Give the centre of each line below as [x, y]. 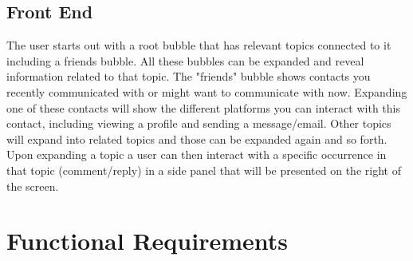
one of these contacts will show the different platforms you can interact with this [203, 107]
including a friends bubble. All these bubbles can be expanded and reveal [185, 60]
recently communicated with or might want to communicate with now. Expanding [207, 91]
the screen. [33, 186]
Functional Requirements [147, 241]
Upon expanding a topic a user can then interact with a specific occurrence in [197, 154]
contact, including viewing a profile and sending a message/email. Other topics [199, 123]
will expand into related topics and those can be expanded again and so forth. [197, 138]
